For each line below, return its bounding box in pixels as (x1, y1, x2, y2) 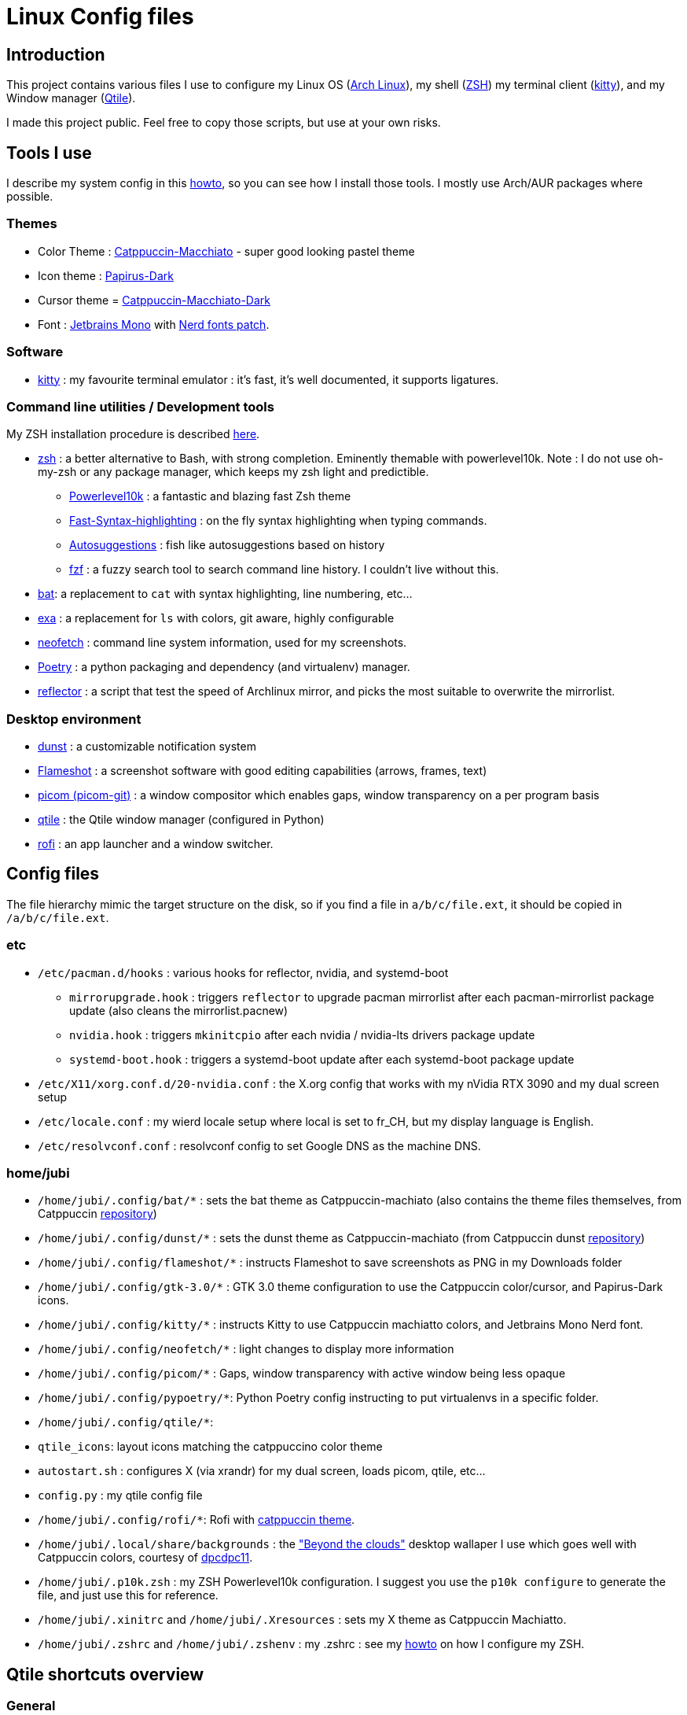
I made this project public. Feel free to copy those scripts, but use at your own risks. (6, 116, 441, 130)
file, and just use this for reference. (38, 1588, 219, 1603)
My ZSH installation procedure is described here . (6, 427, 260, 441)
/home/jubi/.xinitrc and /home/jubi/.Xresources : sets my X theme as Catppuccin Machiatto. (38, 1613, 567, 1627)
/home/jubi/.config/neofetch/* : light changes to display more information (38, 1342, 454, 1356)
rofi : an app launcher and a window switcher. (38, 837, 274, 851)
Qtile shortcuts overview (6, 1664, 204, 1684)
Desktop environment (6, 710, 141, 727)
